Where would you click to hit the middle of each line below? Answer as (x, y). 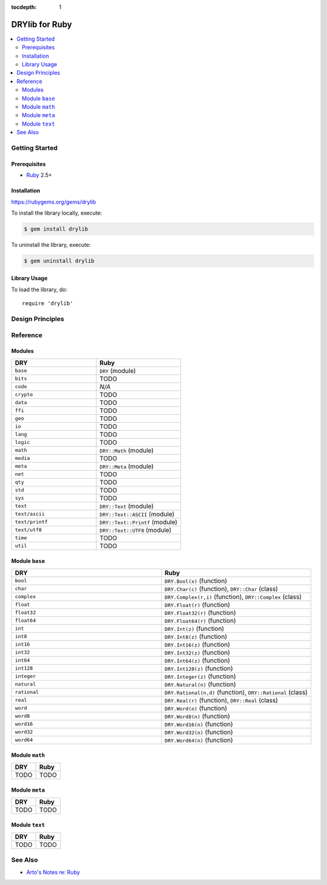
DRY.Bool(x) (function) (196, 580)
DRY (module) (118, 371)
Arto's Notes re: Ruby (53, 872)
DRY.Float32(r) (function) (200, 613)
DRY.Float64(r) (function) (200, 621)
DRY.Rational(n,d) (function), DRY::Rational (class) (236, 692)
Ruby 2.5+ (39, 175)
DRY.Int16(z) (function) (197, 644)
